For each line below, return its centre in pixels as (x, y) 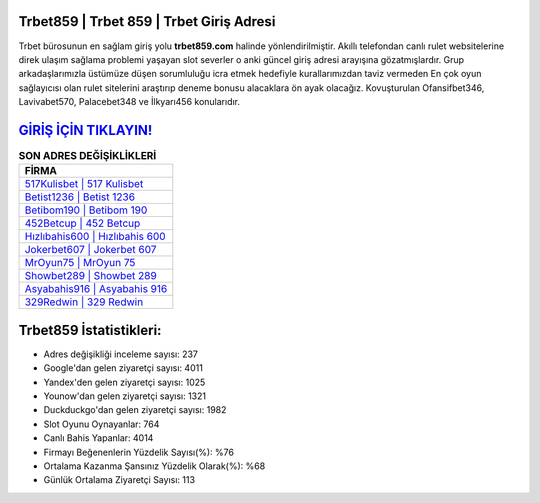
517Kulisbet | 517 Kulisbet (84, 184)
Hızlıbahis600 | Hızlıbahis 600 (95, 237)
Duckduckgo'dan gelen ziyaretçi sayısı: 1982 (135, 410)
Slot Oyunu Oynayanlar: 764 (101, 424)
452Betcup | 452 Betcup (82, 223)
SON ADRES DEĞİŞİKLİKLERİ (87, 156)
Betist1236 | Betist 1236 (79, 197)
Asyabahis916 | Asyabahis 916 (96, 289)
